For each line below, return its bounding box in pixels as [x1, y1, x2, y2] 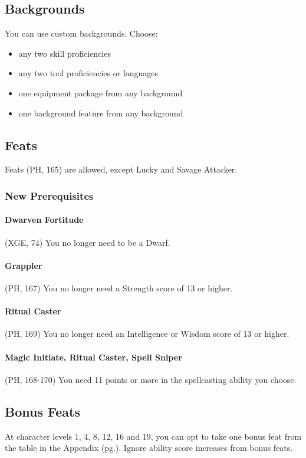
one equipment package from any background [18, 86, 183, 99]
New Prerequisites [5, 188, 94, 203]
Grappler [5, 259, 42, 271]
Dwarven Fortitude [5, 213, 84, 226]
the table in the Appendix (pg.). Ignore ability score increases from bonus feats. [5, 441, 293, 454]
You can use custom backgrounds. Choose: [5, 27, 158, 40]
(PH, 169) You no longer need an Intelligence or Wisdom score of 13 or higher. [5, 327, 289, 340]
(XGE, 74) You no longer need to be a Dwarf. [5, 236, 170, 248]
